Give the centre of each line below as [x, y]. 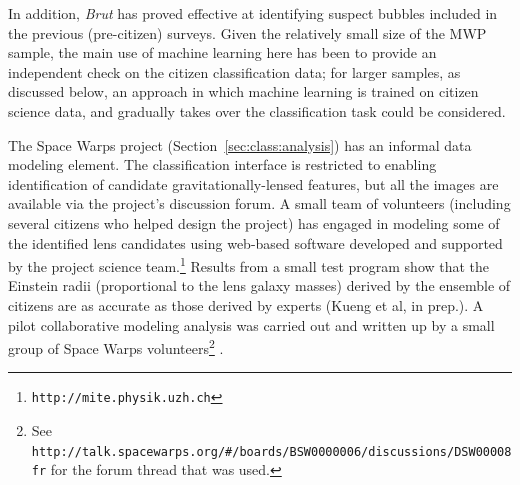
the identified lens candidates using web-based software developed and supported [255, 242]
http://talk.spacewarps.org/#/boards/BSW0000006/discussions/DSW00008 [271, 451]
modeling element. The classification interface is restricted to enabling [222, 164]
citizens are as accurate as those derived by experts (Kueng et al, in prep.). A [246, 304]
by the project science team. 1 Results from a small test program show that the [249, 264]
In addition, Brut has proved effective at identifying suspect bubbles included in [253, 13]
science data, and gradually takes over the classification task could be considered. [257, 110]
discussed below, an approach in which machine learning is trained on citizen [243, 91]
